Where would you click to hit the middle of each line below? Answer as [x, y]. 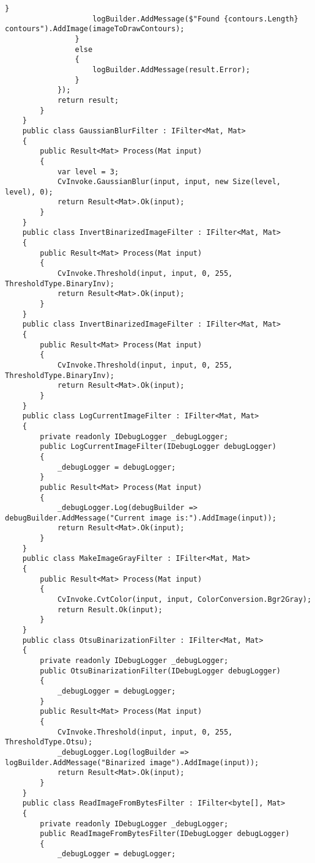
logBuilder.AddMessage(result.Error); [171, 69]
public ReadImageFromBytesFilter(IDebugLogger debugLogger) [165, 834]
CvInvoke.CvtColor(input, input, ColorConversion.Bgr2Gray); [184, 600]
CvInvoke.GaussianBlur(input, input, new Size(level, [169, 182]
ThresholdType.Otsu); [49, 742]
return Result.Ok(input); [110, 609]
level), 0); [29, 192]
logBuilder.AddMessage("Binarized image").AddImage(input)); [132, 762]
